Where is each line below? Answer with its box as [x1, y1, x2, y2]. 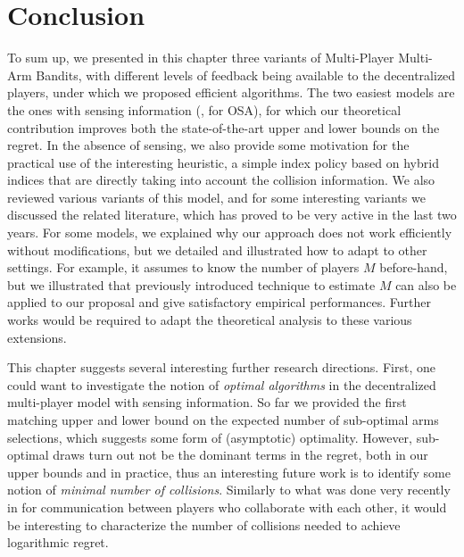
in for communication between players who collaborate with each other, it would [7, 497, 447, 516]
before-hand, [379, 258, 448, 277]
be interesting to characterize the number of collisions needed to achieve [7, 515, 401, 534]
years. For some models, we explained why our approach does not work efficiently [7, 223, 452, 242]
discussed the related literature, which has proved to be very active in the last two [7, 205, 457, 224]
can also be [395, 275, 457, 294]
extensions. [7, 328, 67, 346]
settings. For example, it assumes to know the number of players [7, 258, 360, 277]
